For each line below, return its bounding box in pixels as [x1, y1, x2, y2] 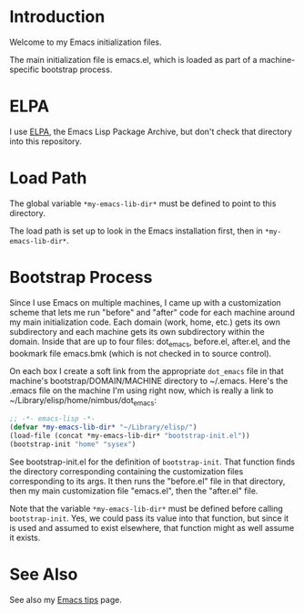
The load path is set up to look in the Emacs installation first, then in [9, 225, 264, 236]
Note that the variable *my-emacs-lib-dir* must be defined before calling [9, 503, 284, 514]
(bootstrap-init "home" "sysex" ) [9, 440, 137, 449]
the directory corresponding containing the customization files [9, 465, 244, 476]
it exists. [9, 532, 41, 543]
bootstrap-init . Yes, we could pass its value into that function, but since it [9, 513, 289, 524]
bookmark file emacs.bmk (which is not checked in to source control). [9, 348, 272, 359]
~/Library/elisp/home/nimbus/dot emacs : [9, 394, 157, 408]
